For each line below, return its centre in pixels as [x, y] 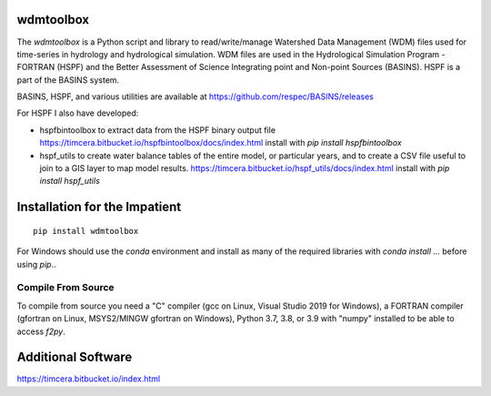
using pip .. [36, 264]
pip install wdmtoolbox [86, 231]
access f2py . [41, 331]
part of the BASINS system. [68, 80]
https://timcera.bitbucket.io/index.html [89, 379]
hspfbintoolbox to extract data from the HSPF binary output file [158, 130]
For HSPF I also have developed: [78, 113]
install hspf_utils [70, 181]
